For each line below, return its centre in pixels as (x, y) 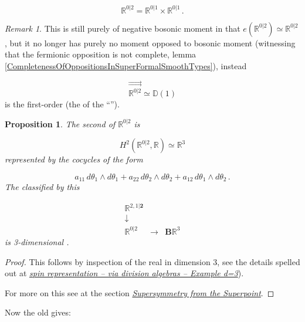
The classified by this (42, 187)
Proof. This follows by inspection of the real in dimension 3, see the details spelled (152, 261)
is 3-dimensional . (37, 241)
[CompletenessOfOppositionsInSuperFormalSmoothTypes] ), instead (126, 65)
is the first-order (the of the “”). (62, 104)
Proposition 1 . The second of (60, 123)
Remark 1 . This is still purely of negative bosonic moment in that (123, 28)
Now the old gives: (38, 312)
